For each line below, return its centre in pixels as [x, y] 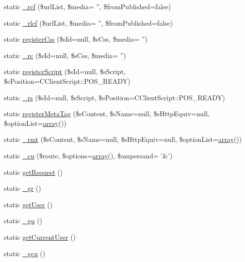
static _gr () [23, 188]
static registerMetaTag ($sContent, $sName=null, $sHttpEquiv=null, [107, 114]
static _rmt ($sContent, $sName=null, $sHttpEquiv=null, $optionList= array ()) [123, 139]
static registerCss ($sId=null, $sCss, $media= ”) [76, 39]
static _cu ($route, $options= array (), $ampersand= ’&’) [88, 155]
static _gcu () [25, 253]
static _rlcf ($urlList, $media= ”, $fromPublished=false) [89, 23]
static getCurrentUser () [40, 237]
